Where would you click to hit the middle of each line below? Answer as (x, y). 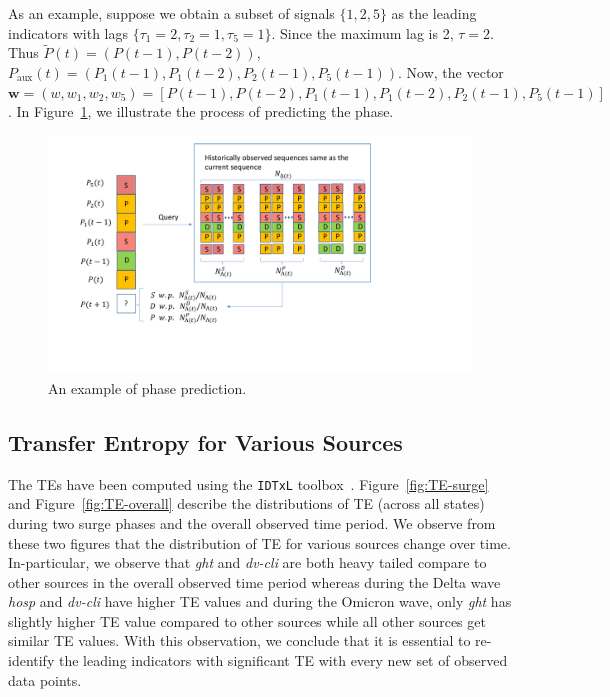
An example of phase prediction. (147, 387)
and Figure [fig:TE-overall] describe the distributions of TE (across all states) (246, 503)
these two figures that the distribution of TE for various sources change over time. (259, 542)
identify (31, 660)
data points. (45, 679)
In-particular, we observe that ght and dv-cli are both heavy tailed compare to (247, 562)
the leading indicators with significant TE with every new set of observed (283, 660)
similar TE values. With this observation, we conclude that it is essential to (239, 640)
